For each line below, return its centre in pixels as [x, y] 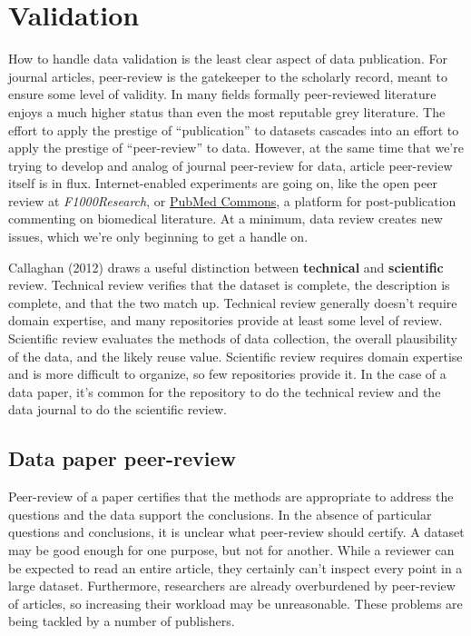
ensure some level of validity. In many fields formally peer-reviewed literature [222, 94]
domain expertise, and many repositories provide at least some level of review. [226, 320]
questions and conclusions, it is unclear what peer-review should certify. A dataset [236, 532]
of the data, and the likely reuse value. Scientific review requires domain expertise [235, 356]
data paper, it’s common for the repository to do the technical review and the [225, 391]
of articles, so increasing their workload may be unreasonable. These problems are [235, 603]
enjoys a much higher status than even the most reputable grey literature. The [227, 111]
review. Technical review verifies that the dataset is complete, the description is [229, 285]
